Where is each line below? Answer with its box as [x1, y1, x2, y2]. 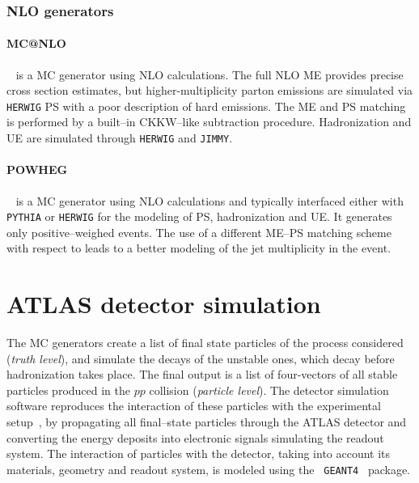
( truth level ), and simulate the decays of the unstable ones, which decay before [6, 350, 395, 366]
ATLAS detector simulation [6, 287, 321, 320]
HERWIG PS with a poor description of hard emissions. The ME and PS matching [6, 97, 406, 114]
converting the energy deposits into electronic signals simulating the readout [6, 429, 384, 446]
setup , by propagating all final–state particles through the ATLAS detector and [6, 413, 407, 430]
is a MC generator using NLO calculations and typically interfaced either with [15, 192, 404, 209]
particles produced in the [6, 381, 131, 398]
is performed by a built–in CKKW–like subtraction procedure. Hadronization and [6, 113, 412, 130]
